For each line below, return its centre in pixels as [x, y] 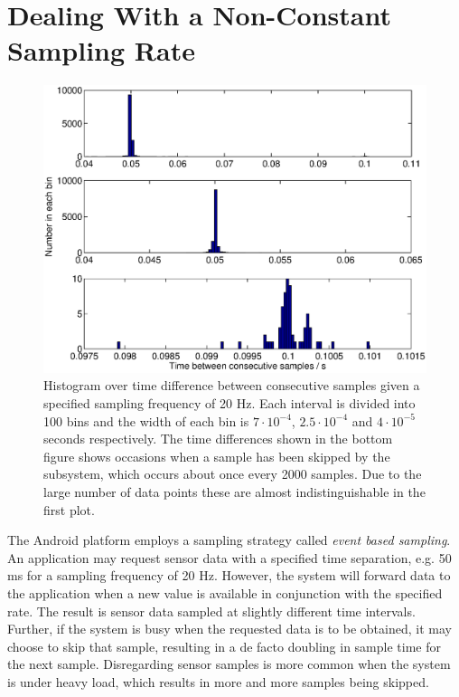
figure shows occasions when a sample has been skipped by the [217, 456]
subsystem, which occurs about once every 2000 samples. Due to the [233, 474]
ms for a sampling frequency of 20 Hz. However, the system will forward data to [229, 575]
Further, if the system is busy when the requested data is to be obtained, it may [229, 629]
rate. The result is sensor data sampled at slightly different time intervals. [211, 611]
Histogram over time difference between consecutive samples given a [232, 385]
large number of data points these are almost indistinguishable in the [234, 492]
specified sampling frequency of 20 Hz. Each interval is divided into [229, 403]
